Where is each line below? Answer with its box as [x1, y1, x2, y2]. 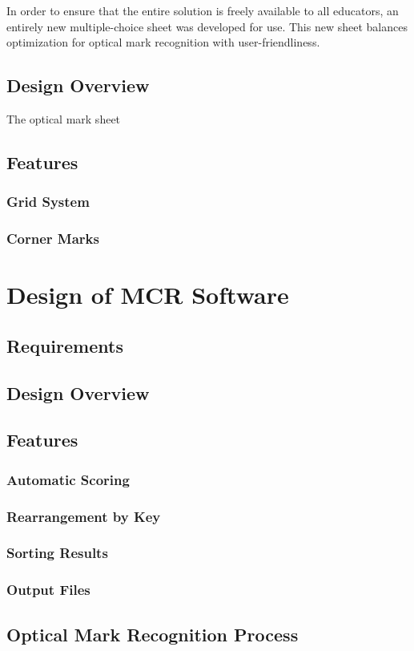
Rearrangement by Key [6, 506, 161, 526]
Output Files [6, 580, 90, 600]
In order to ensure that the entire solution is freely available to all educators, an [6, 2, 399, 18]
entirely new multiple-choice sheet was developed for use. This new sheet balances [6, 18, 408, 34]
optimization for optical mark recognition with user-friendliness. [6, 34, 320, 51]
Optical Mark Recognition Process [6, 621, 299, 646]
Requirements [6, 333, 123, 358]
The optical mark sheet [6, 110, 121, 127]
